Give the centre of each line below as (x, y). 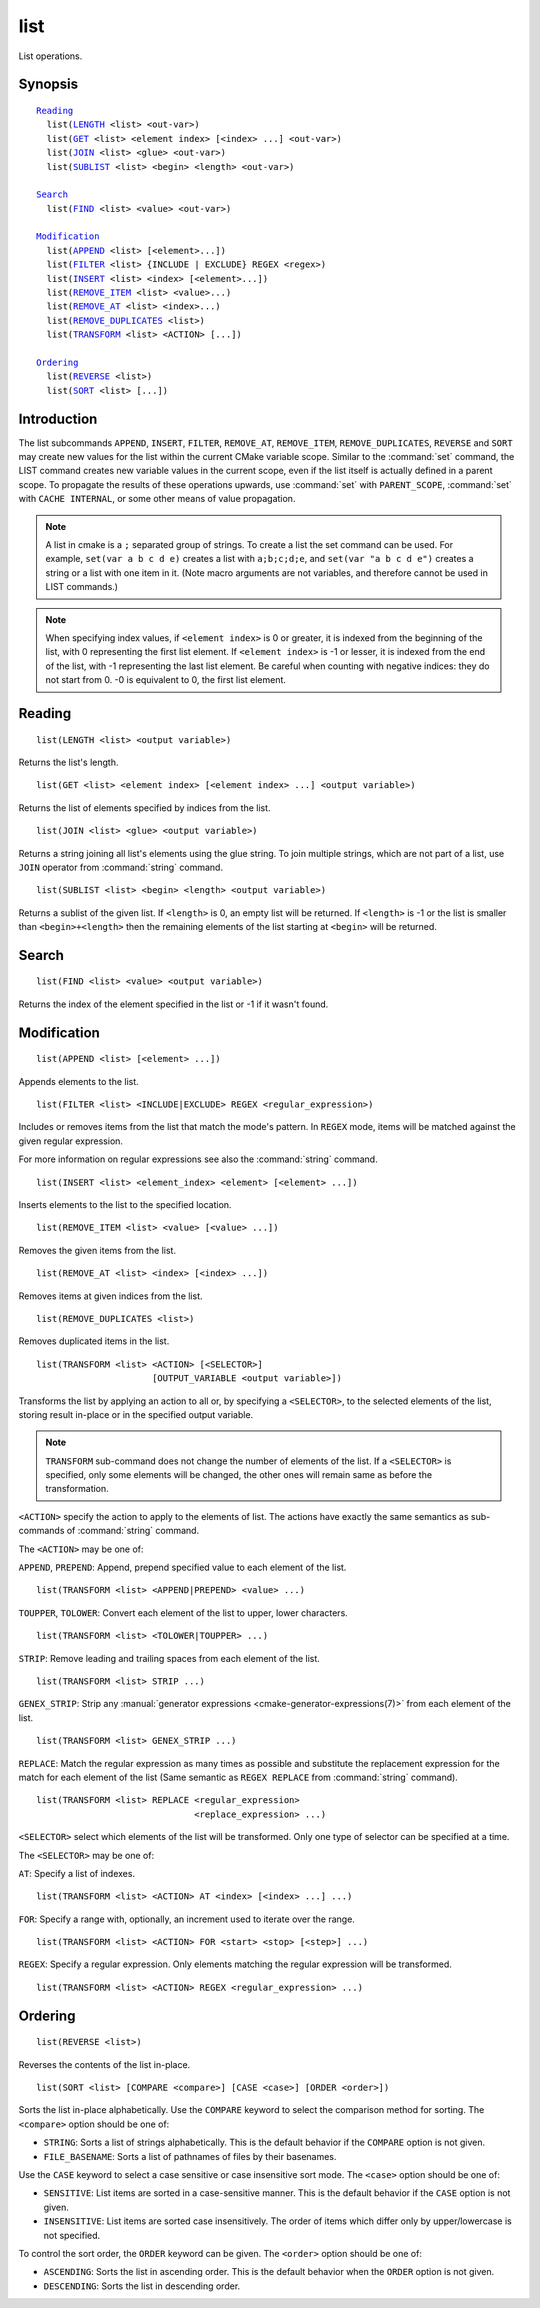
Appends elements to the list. (78, 1081)
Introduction (58, 418)
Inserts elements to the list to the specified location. (125, 1204)
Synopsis (48, 84)
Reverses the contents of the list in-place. (104, 2064)
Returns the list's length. (68, 762)
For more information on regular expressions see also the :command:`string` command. (198, 1159)
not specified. (72, 2235)
